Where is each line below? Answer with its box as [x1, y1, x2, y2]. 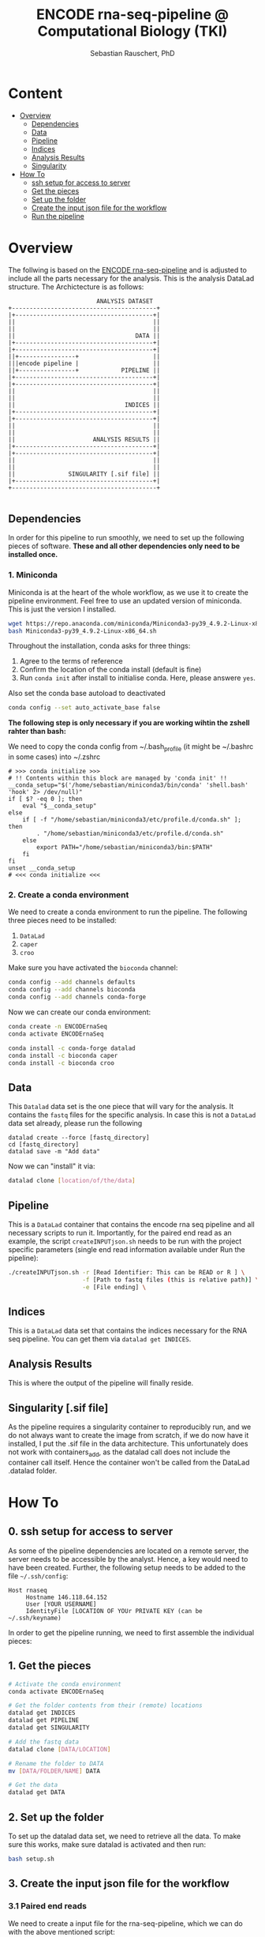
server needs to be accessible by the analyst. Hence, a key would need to [8, 1554, 248, 1563]
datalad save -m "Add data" [8, 1148, 101, 1156]
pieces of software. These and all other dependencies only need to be [8, 541, 241, 551]
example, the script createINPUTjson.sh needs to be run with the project [8, 1236, 242, 1246]
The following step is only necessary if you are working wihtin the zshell [8, 718, 250, 728]
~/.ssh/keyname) [8, 1614, 62, 1622]
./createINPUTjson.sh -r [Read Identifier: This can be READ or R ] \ [8, 1268, 245, 1277]
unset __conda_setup [8, 864, 77, 872]
